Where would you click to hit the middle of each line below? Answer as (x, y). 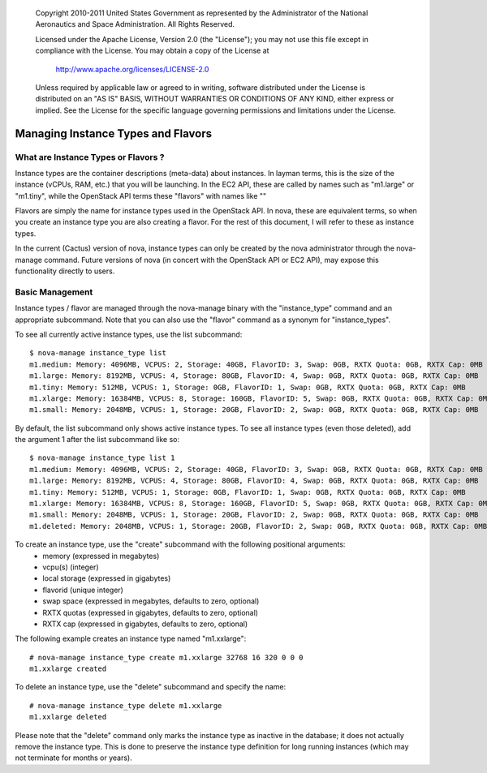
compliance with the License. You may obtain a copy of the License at (152, 51)
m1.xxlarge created (68, 669)
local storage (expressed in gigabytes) (107, 578)
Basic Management (54, 292)
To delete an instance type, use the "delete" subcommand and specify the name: (151, 687)
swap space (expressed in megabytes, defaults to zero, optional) (151, 601)
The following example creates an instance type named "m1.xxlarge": (131, 639)
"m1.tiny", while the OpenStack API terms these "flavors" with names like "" (141, 195)
